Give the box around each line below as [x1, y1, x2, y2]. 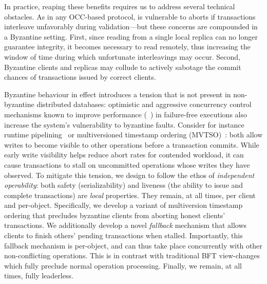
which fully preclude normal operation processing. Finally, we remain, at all [4, 260, 242, 271]
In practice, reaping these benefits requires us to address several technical [4, 1, 235, 11]
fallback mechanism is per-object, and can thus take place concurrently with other [4, 240, 262, 251]
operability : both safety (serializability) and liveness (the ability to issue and [4, 180, 243, 190]
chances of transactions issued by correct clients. [4, 72, 156, 82]
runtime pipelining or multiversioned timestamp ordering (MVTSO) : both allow [4, 129, 263, 140]
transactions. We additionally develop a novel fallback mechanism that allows [4, 220, 247, 230]
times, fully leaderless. [4, 270, 73, 281]
